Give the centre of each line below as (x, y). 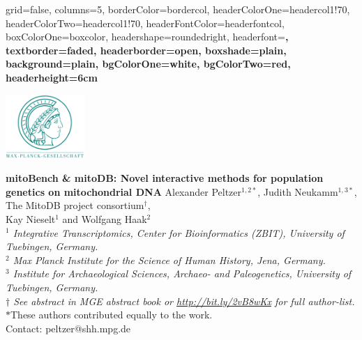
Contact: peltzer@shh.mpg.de (68, 328)
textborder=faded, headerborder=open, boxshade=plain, (146, 50)
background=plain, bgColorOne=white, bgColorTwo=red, (148, 64)
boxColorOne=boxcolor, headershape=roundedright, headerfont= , (147, 37)
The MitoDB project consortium (75, 205)
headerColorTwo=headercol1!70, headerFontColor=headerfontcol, (145, 23)
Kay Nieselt (31, 218)
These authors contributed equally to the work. (112, 315)
